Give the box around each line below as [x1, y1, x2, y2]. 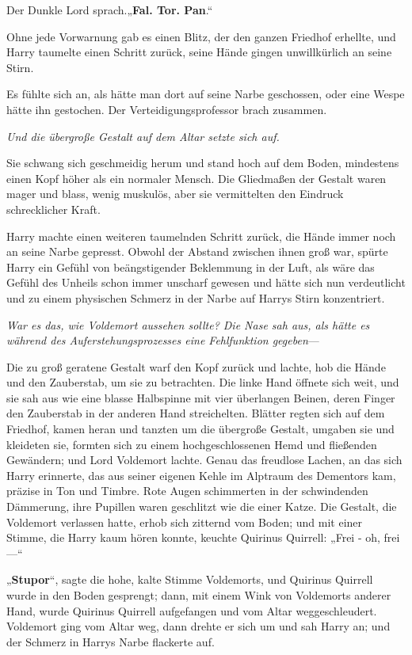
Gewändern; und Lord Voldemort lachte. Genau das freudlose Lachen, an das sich [6, 451, 402, 468]
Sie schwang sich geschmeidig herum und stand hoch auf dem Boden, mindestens [6, 154, 399, 171]
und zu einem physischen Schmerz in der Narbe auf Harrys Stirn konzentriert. [6, 289, 385, 306]
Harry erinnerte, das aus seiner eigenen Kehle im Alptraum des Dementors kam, [6, 466, 396, 483]
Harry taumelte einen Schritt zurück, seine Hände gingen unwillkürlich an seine [6, 44, 392, 60]
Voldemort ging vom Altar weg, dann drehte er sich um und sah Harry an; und [6, 618, 391, 634]
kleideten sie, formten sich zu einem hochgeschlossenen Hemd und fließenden [6, 436, 377, 452]
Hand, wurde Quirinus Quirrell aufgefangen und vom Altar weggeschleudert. [6, 602, 377, 619]
